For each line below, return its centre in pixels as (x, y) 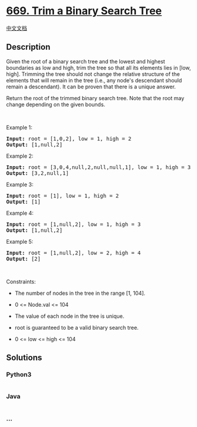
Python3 (19, 375)
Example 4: (20, 213)
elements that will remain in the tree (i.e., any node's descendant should (94, 80)
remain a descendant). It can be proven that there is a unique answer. (91, 87)
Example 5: (20, 241)
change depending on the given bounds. (56, 104)
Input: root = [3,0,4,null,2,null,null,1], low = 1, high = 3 (99, 167)
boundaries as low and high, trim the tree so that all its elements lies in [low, (99, 68)
